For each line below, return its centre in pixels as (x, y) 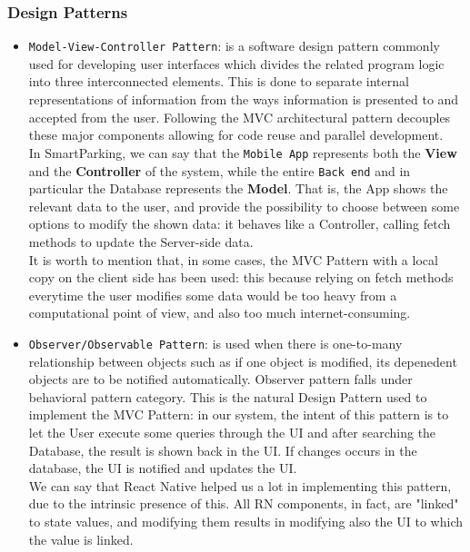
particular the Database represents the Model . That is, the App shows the (238, 188)
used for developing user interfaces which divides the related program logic (236, 63)
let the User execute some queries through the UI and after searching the (232, 432)
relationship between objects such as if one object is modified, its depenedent (243, 361)
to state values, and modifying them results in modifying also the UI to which (245, 521)
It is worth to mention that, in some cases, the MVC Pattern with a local (233, 259)
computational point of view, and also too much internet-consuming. (220, 313)
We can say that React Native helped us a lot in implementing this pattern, (240, 485)
